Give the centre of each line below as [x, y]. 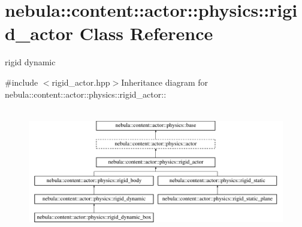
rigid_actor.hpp [81, 82]
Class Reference [146, 33]
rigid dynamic [30, 62]
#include [22, 82]
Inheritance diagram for [164, 82]
